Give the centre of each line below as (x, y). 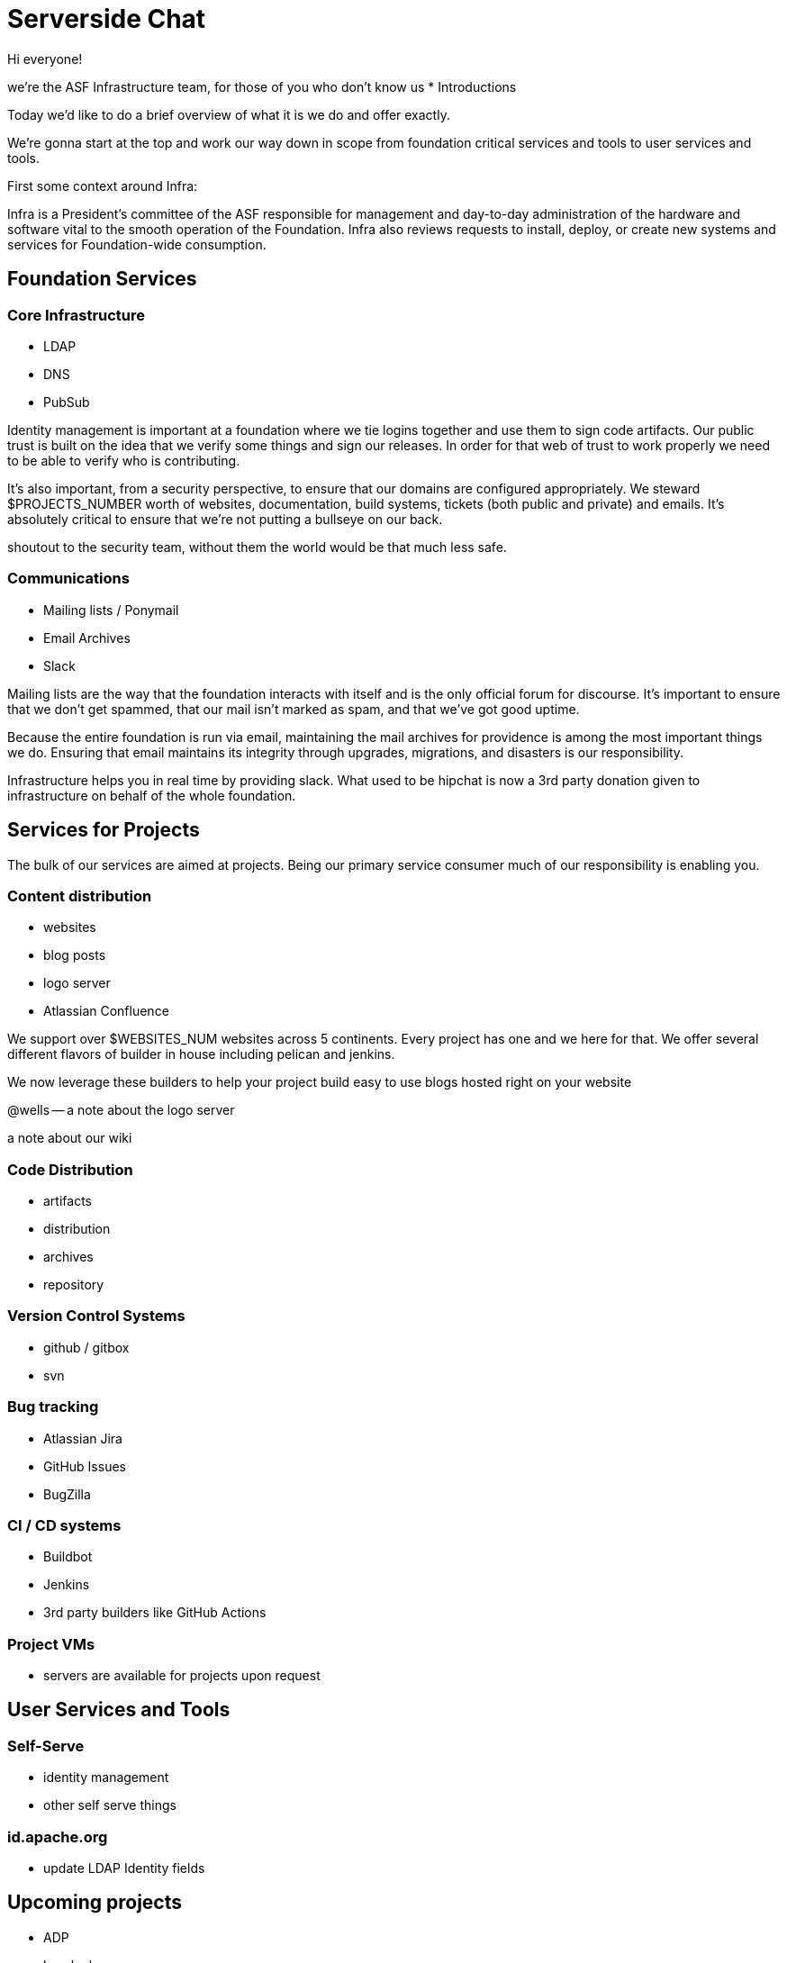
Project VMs (51, 1644)
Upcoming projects (95, 1903)
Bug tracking (53, 1407)
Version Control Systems (96, 1316)
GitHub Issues (85, 1466)
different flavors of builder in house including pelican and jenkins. (201, 1054)
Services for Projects (104, 830)
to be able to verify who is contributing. (124, 460)
